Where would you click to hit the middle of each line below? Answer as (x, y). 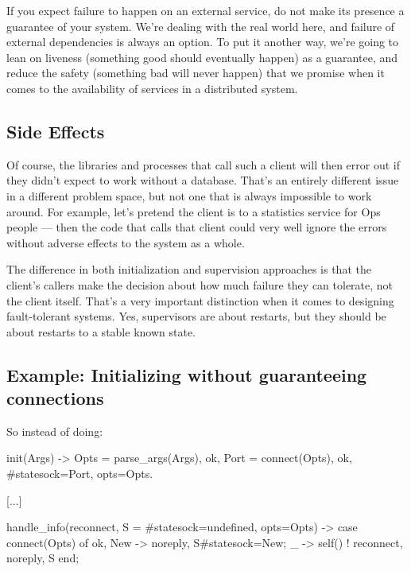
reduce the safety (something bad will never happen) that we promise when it (196, 73)
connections (55, 398)
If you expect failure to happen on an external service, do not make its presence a (205, 10)
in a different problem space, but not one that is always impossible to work (189, 195)
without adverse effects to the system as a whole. (126, 242)
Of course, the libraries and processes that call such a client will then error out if (203, 164)
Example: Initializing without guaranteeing (187, 374)
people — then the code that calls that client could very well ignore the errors (197, 227)
